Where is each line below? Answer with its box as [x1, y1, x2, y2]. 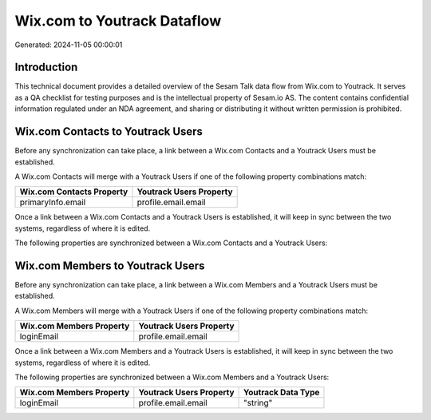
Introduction [14, 61, 78, 74]
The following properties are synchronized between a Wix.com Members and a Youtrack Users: [14, 372, 330, 382]
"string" [243, 398, 273, 409]
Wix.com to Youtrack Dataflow [14, 12, 222, 30]
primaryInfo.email [19, 196, 86, 208]
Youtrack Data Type [243, 387, 320, 398]
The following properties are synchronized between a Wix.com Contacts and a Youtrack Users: [14, 238, 328, 248]
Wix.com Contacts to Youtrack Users [14, 125, 204, 139]
